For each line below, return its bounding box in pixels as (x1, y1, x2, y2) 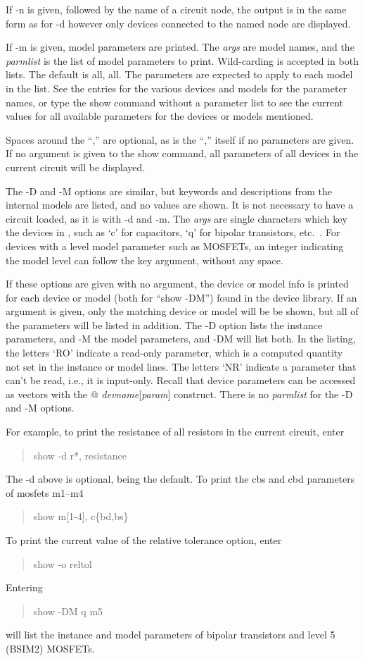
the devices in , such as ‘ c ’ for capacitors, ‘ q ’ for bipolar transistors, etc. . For (6, 225, 340, 240)
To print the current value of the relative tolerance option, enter (6, 533, 282, 547)
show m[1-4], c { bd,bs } (33, 509, 129, 524)
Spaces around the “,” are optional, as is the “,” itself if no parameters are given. (6, 132, 354, 147)
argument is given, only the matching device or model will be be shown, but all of (6, 304, 359, 319)
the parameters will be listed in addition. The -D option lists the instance (6, 317, 323, 332)
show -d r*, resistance (33, 447, 127, 462)
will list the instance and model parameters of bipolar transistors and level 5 (6, 627, 335, 642)
